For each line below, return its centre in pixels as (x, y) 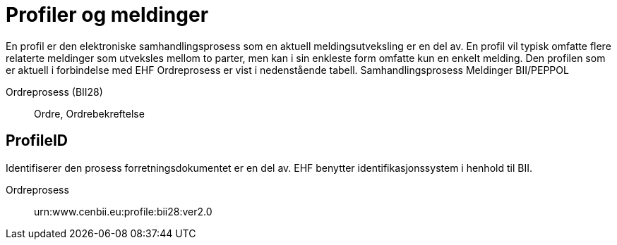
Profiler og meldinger (107, 15)
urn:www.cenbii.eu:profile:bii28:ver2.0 (123, 211)
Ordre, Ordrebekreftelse (89, 113)
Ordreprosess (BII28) (54, 92)
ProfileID (37, 141)
